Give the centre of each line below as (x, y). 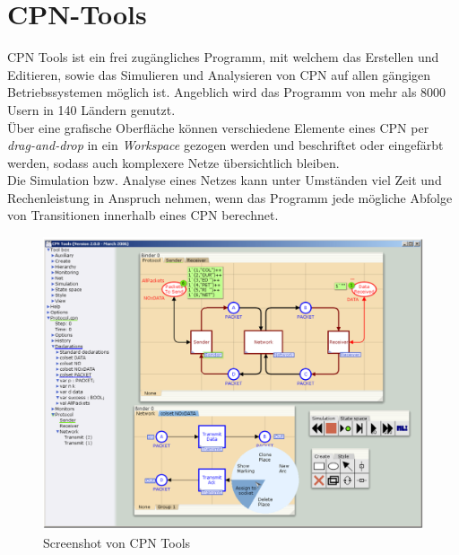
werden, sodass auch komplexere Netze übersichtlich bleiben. (173, 162)
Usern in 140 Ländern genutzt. (91, 109)
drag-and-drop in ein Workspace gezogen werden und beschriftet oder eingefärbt (225, 145)
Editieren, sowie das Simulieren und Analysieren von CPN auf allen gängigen (219, 74)
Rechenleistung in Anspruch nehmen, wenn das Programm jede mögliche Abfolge (230, 197)
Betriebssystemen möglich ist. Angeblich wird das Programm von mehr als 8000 (227, 92)
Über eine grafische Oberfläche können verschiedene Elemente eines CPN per (218, 127)
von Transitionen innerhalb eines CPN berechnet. (143, 215)
